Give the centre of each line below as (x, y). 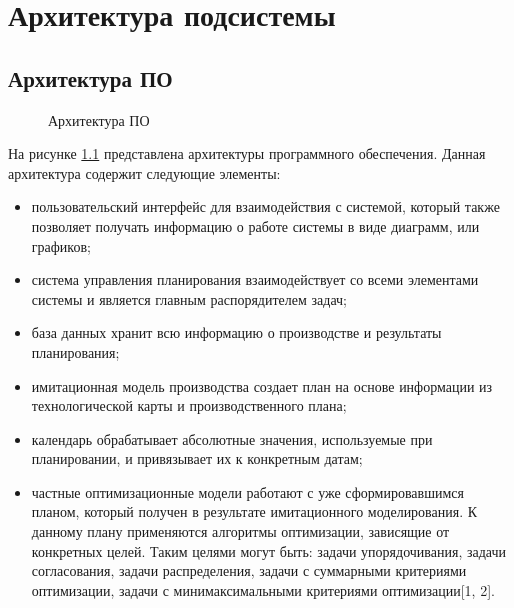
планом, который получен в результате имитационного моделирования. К (254, 511)
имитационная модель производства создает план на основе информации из (262, 385)
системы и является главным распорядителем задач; (189, 298)
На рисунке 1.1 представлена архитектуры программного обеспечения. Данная (247, 153)
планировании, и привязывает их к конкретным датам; (197, 458)
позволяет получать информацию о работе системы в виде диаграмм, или (255, 225)
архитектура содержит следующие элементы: (144, 172)
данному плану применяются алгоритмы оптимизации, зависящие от (240, 531)
